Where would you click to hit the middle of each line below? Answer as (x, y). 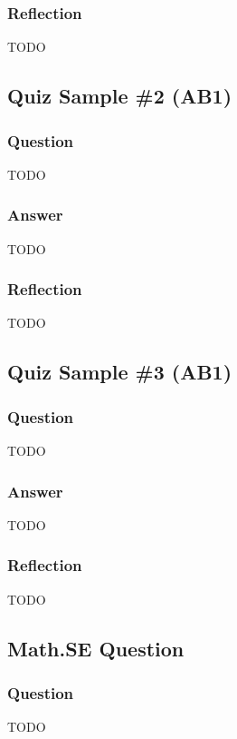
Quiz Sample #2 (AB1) (120, 96)
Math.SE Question (96, 648)
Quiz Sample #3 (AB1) (120, 372)
